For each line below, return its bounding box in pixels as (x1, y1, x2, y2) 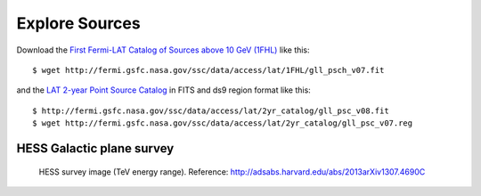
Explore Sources (16, 13, 142, 33)
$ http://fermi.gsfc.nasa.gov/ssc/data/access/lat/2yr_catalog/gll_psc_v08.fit (32, 105, 389, 116)
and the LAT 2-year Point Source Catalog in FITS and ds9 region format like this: (16, 85, 311, 95)
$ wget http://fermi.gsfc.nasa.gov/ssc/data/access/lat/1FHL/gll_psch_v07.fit (32, 65, 385, 75)
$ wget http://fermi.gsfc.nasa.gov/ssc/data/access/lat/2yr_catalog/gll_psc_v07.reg (32, 118, 413, 128)
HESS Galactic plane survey (16, 141, 175, 156)
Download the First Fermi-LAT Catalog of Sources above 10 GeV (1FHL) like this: (16, 45, 311, 55)
